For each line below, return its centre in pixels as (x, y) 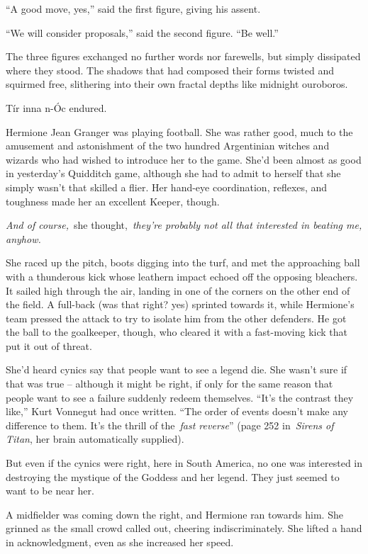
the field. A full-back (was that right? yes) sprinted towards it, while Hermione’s (180, 304)
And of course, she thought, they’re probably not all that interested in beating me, (184, 225)
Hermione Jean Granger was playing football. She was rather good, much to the (179, 131)
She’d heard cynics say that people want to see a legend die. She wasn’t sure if (177, 369)
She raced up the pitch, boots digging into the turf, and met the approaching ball (183, 262)
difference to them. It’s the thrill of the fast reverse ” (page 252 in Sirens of (170, 425)
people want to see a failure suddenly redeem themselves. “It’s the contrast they (180, 397)
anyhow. (23, 238)
